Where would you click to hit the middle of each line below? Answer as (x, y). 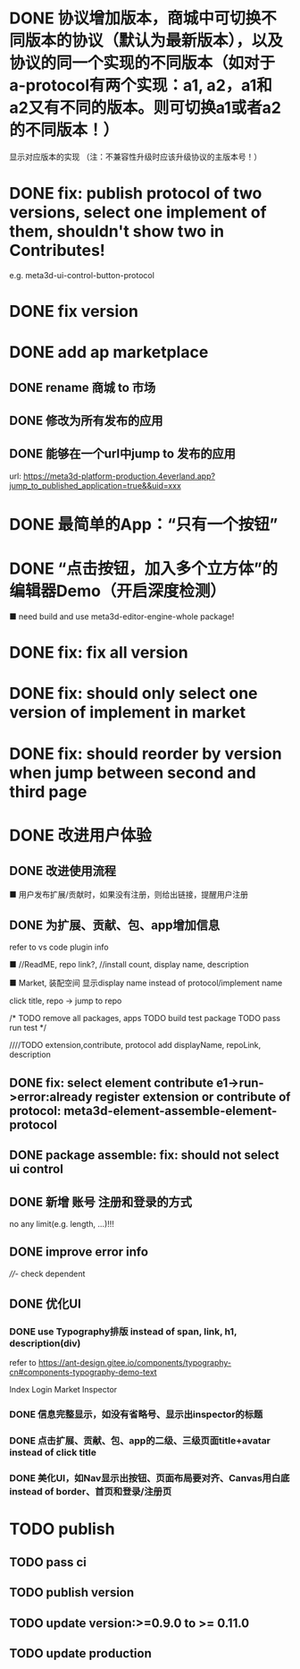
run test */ (28, 1028)
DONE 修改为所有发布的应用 (86, 421)
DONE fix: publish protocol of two (136, 194)
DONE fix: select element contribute (112, 1082)
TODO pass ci (48, 1562)
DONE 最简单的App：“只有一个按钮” (144, 525)
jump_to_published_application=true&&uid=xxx (95, 485)
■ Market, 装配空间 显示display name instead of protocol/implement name (146, 983)
